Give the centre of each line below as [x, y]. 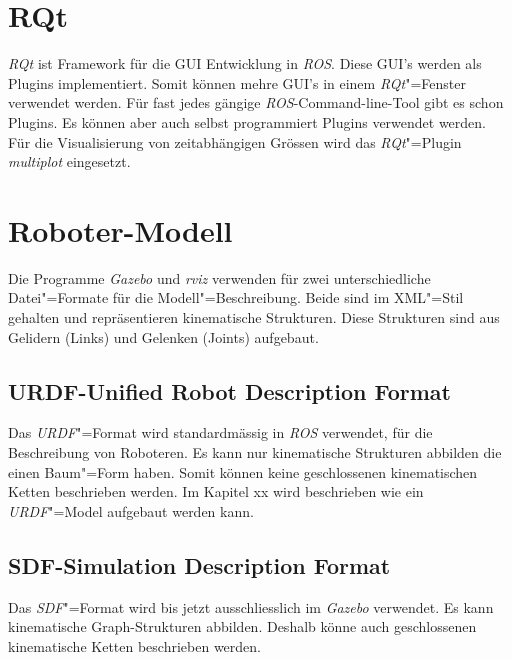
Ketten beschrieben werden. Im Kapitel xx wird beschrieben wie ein [216, 491]
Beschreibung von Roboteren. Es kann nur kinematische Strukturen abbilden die [255, 451]
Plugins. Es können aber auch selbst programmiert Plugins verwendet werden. [247, 121]
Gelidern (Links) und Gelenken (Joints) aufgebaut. [163, 336]
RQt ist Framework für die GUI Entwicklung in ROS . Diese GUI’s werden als [245, 63]
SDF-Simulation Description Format [199, 564]
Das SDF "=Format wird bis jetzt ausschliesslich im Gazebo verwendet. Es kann [251, 606]
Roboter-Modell [120, 229]
